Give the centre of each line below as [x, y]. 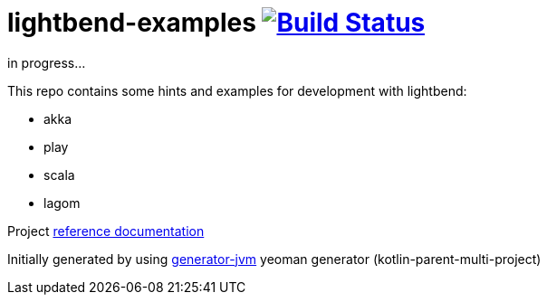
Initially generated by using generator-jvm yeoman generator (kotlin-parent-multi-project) [274, 259]
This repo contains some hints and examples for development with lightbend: [237, 90]
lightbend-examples [132, 23]
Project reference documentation [106, 231]
